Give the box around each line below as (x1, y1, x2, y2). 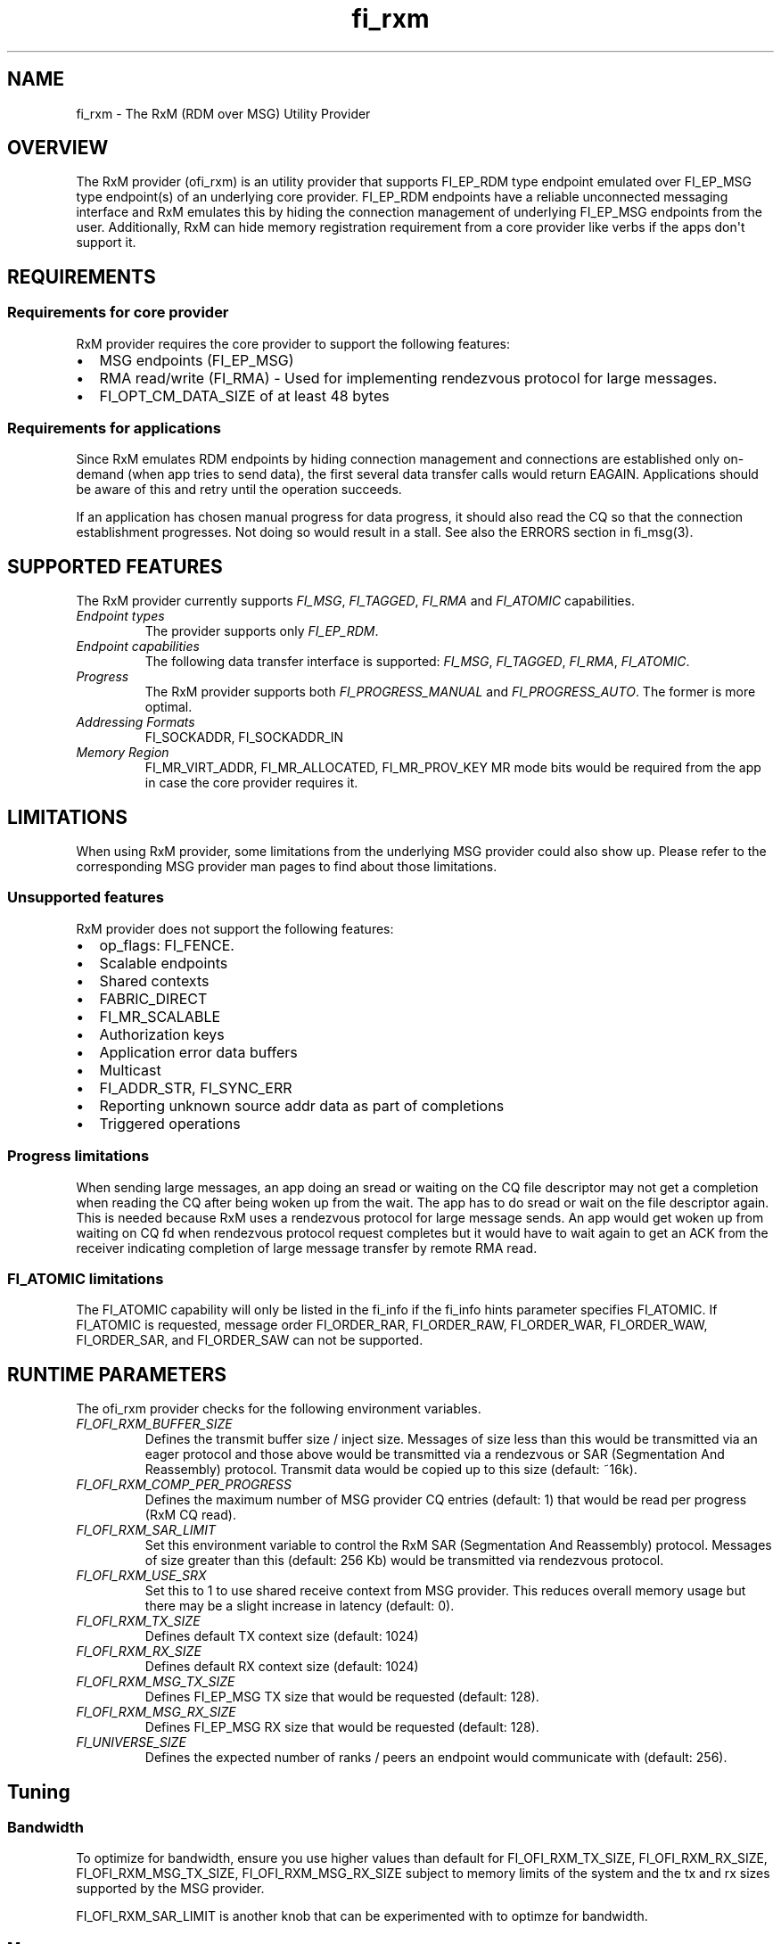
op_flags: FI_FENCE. (99, 935, 234, 954)
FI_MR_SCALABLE (99, 1007, 221, 1026)
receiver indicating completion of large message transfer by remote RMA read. (76, 1240, 538, 1256)
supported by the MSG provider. (76, 1881, 265, 1897)
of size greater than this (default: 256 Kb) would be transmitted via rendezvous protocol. (144, 1553, 664, 1569)
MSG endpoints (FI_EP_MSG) (99, 350, 294, 369)
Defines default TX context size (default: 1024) (144, 1628, 419, 1644)
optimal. (144, 699, 193, 715)
